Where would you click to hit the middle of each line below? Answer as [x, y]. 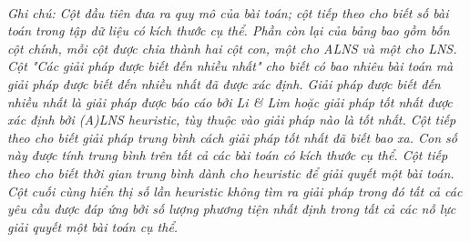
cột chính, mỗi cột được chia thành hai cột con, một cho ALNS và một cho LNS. [232, 48]
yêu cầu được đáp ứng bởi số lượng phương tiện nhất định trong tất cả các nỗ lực [232, 209]
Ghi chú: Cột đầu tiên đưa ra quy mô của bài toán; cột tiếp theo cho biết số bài [228, 12]
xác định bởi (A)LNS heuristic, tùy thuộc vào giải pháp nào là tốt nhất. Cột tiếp [232, 120]
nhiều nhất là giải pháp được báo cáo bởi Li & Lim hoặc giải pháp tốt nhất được [230, 101]
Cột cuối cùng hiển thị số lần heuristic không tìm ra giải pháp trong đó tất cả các [235, 191]
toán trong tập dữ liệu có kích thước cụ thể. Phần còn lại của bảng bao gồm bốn [229, 30]
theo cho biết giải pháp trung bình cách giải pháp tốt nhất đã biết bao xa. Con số [233, 137]
